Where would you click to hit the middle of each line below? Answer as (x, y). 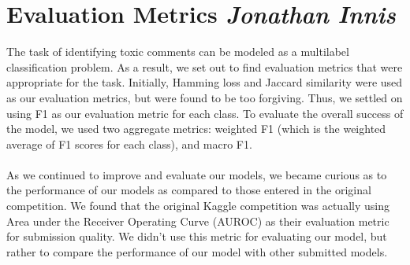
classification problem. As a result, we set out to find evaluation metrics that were (205, 66)
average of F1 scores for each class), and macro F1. (129, 144)
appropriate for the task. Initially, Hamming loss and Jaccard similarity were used (205, 82)
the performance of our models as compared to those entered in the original (189, 190)
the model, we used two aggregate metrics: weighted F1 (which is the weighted (196, 129)
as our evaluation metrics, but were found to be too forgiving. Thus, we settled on (205, 97)
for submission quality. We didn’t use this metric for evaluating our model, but (197, 236)
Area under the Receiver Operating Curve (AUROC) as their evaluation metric (198, 221)
